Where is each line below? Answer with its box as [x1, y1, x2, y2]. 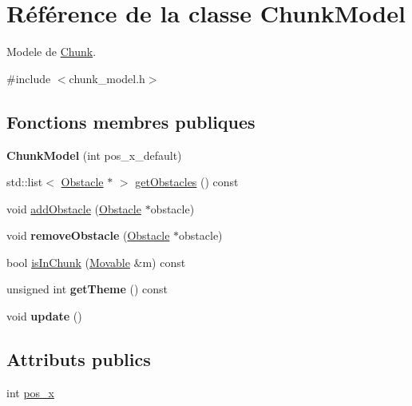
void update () [6, 308, 82, 324]
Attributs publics [6, 347, 151, 372]
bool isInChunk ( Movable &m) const [6, 253, 186, 270]
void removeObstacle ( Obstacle [6, 227, 170, 244]
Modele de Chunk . [6, 43, 97, 60]
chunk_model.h [69, 70, 145, 86]
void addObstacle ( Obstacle [6, 200, 141, 217]
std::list [6, 173, 43, 190]
